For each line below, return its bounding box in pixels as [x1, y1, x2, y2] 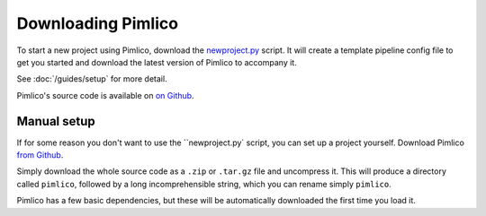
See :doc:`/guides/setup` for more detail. [16, 73, 167, 84]
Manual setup [16, 113, 96, 129]
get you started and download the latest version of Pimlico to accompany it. [16, 56, 297, 67]
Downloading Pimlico [16, 13, 179, 33]
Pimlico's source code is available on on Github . [16, 90, 194, 100]
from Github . [16, 150, 64, 160]
